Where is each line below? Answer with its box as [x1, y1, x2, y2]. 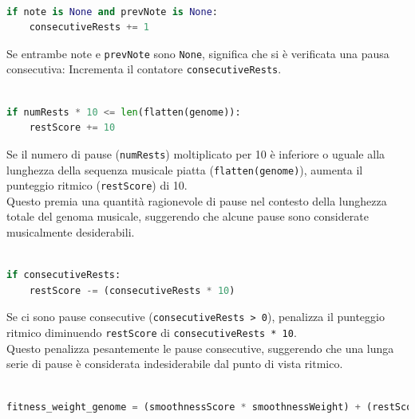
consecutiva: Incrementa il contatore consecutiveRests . [6, 61, 282, 77]
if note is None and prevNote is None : [6, 6, 218, 18]
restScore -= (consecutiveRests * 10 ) [29, 284, 235, 296]
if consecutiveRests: [6, 269, 121, 281]
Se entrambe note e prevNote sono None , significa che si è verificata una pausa [6, 45, 389, 61]
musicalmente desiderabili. [6, 224, 135, 241]
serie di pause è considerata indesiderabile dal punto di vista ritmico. [6, 355, 343, 372]
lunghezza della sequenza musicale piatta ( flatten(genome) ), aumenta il [6, 161, 363, 178]
